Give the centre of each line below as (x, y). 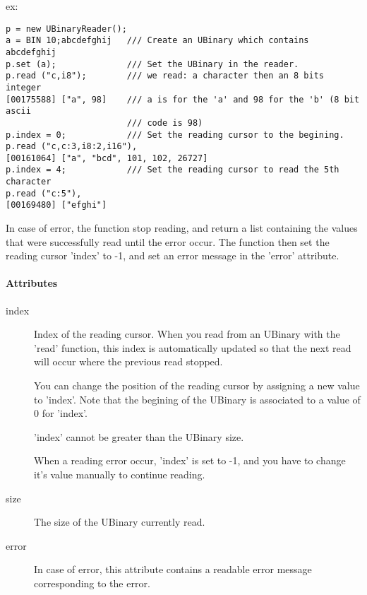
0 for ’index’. (61, 413)
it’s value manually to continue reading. (120, 475)
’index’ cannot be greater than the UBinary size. (139, 436)
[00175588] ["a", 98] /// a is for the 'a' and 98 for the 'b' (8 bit (183, 99)
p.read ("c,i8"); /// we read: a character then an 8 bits (165, 76)
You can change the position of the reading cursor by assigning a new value (197, 385)
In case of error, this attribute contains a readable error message (173, 569)
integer (24, 87)
